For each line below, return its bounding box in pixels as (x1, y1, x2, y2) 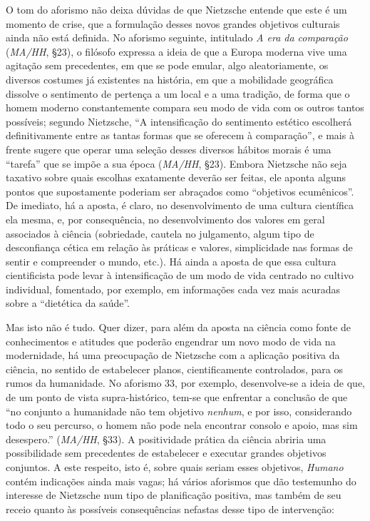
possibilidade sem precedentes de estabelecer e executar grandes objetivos (6, 445, 327, 460)
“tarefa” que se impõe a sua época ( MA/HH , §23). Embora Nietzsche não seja (6, 156, 347, 171)
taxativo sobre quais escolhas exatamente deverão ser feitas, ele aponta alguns (6, 170, 346, 185)
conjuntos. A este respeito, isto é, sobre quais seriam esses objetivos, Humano (6, 460, 344, 474)
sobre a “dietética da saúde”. (6, 295, 130, 310)
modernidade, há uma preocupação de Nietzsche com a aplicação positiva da (6, 348, 340, 363)
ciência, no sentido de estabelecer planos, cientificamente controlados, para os (6, 361, 343, 376)
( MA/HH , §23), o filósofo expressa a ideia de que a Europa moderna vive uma (6, 44, 347, 59)
